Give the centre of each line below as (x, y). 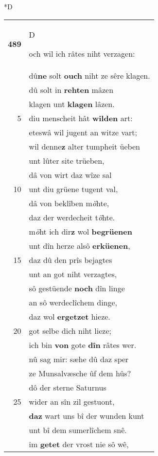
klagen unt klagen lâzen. (72, 104)
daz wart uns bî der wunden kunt (87, 415)
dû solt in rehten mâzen (71, 89)
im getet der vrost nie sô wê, (79, 444)
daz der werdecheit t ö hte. (72, 217)
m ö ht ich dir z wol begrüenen (80, 231)
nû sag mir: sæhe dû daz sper (79, 359)
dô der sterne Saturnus (68, 387)
